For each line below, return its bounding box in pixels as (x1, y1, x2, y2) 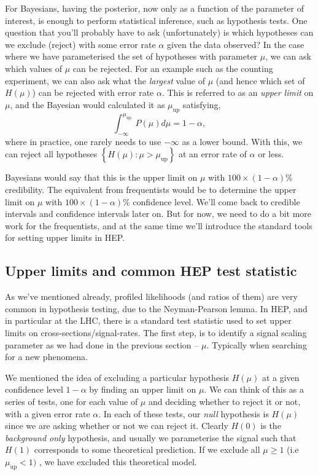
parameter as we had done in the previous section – (5, 338, 199, 351)
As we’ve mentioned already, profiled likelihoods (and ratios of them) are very (5, 290, 298, 303)
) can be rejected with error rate (32, 86, 154, 99)
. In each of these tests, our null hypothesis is (98, 407, 269, 420)
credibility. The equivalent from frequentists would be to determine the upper (5, 183, 297, 196)
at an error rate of (178, 147, 247, 160)
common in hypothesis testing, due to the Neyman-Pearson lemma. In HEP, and (5, 302, 308, 315)
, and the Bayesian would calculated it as (10, 98, 165, 111)
